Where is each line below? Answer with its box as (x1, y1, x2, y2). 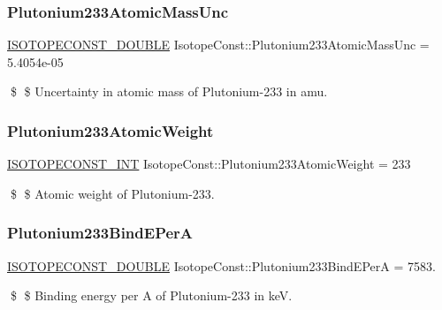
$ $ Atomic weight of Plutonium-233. (10, 184, 215, 202)
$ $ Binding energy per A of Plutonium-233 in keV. (10, 286, 293, 305)
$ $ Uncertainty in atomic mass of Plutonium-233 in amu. (10, 82, 328, 101)
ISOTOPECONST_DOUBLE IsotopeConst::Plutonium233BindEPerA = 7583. (7, 256, 436, 275)
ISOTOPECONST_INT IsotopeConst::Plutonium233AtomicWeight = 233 (7, 155, 411, 173)
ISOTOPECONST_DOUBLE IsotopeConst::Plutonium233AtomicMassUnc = (7, 35, 430, 54)
